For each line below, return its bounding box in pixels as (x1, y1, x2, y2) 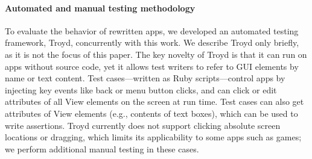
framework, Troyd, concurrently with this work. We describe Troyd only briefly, (5, 36, 299, 49)
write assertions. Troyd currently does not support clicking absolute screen (5, 119, 281, 131)
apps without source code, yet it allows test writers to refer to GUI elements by (5, 60, 299, 72)
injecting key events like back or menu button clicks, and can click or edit (5, 83, 277, 96)
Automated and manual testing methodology (5, 1, 196, 14)
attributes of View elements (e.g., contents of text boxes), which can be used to (5, 107, 298, 119)
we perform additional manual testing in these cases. (5, 142, 199, 155)
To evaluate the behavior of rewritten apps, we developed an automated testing (5, 24, 299, 37)
